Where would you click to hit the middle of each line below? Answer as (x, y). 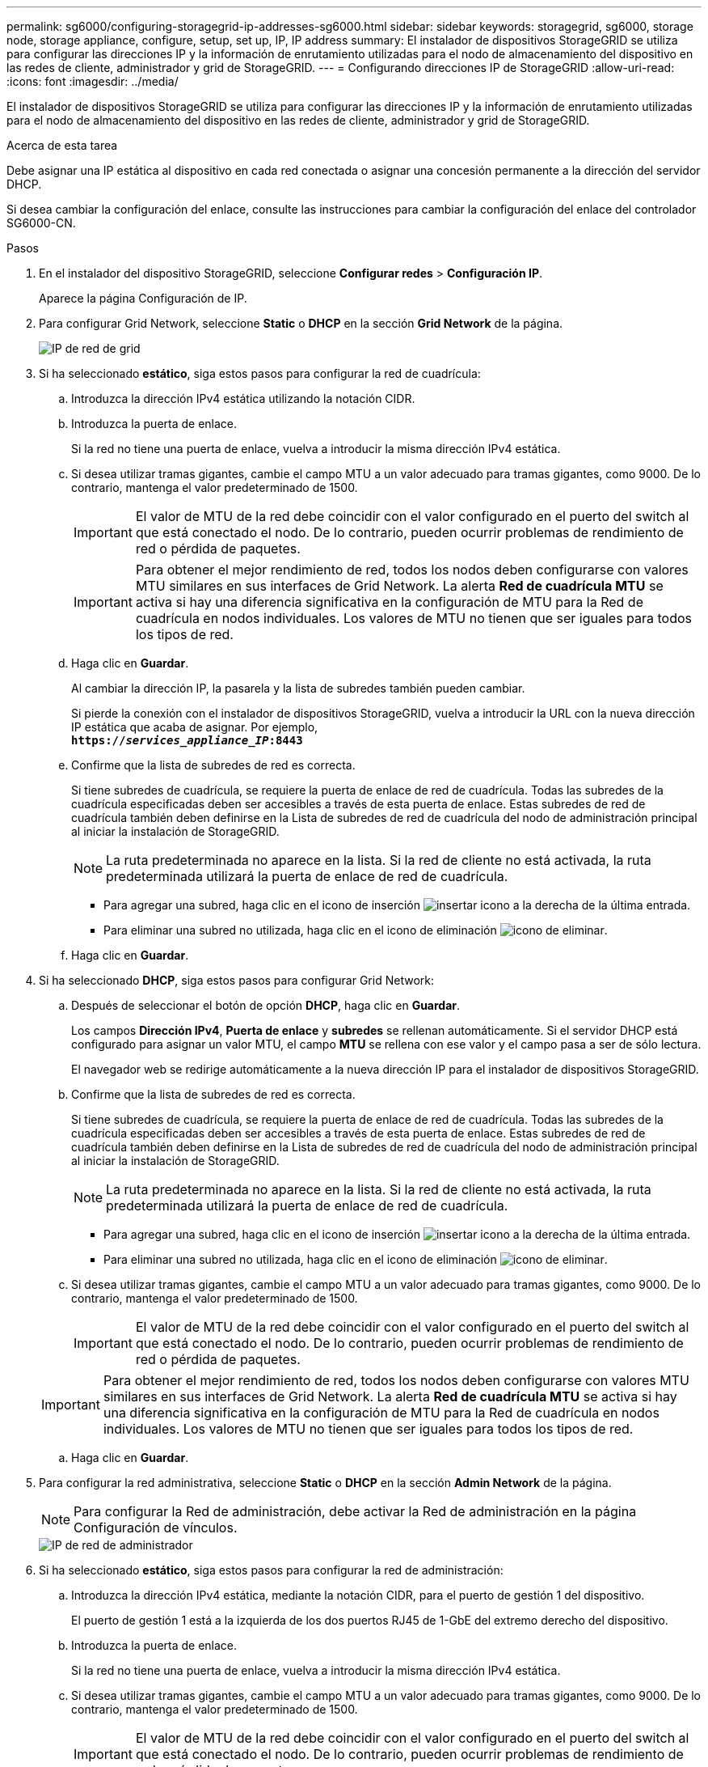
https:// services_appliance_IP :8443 (187, 740)
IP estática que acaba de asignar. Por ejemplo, (195, 727)
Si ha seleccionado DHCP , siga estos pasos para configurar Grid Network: (236, 980)
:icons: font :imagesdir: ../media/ (93, 81)
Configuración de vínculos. (156, 1528)
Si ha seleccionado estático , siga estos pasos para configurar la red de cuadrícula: (260, 373)
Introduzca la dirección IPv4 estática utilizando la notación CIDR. (243, 398)
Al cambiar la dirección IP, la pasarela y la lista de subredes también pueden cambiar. (298, 688)
